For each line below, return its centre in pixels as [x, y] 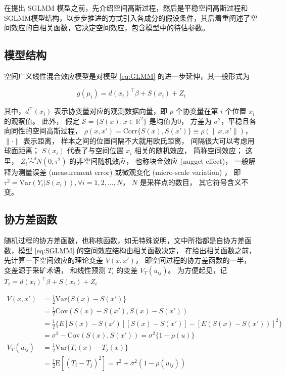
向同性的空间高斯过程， [43, 131]
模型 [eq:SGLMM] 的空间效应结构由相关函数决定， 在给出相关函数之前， [137, 250]
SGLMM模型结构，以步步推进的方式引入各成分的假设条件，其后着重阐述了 [127, 17]
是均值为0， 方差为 [180, 121]
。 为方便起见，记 [198, 270]
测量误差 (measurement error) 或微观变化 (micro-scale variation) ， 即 [129, 172]
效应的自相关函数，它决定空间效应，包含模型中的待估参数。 [110, 28]
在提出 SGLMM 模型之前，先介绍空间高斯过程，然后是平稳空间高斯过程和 [126, 8]
